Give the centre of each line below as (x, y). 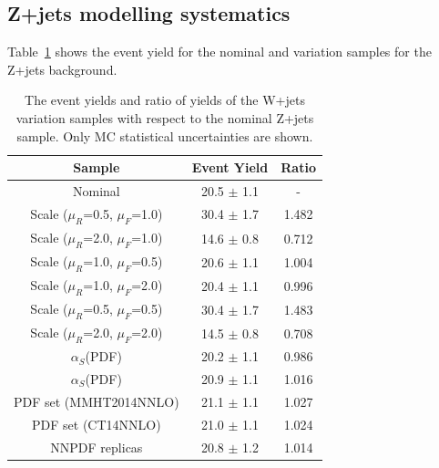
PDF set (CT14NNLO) (97, 424)
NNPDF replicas (97, 447)
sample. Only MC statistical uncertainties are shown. (165, 135)
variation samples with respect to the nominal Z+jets (165, 117)
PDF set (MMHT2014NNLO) (97, 401)
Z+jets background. (62, 69)
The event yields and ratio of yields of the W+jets (165, 100)
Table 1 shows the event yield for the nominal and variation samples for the (219, 52)
